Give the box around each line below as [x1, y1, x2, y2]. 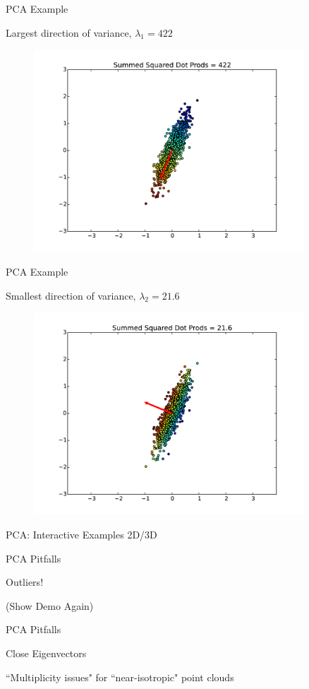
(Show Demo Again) [6, 598, 94, 613]
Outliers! [6, 575, 44, 589]
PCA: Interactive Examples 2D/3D [6, 526, 157, 541]
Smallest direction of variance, [6, 288, 136, 302]
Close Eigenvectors [6, 645, 87, 660]
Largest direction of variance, [6, 25, 132, 40]
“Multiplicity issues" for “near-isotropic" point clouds [6, 669, 234, 684]
